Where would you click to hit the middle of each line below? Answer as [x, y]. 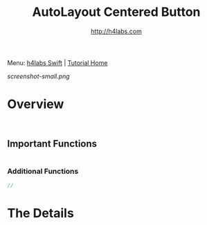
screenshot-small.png [39, 76]
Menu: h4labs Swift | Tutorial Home [57, 62]
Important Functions [52, 144]
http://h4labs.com [116, 31]
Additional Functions [43, 171]
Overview [36, 104]
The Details [40, 214]
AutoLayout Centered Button [116, 12]
